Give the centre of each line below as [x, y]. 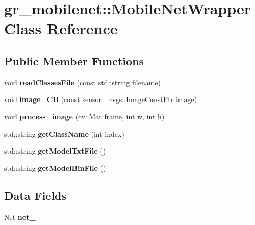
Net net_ [20, 217]
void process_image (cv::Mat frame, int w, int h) [84, 116]
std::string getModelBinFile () [55, 168]
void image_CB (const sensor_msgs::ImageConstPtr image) [101, 99]
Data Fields [35, 195]
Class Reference [61, 28]
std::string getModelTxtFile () [55, 151]
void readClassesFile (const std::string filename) [83, 82]
